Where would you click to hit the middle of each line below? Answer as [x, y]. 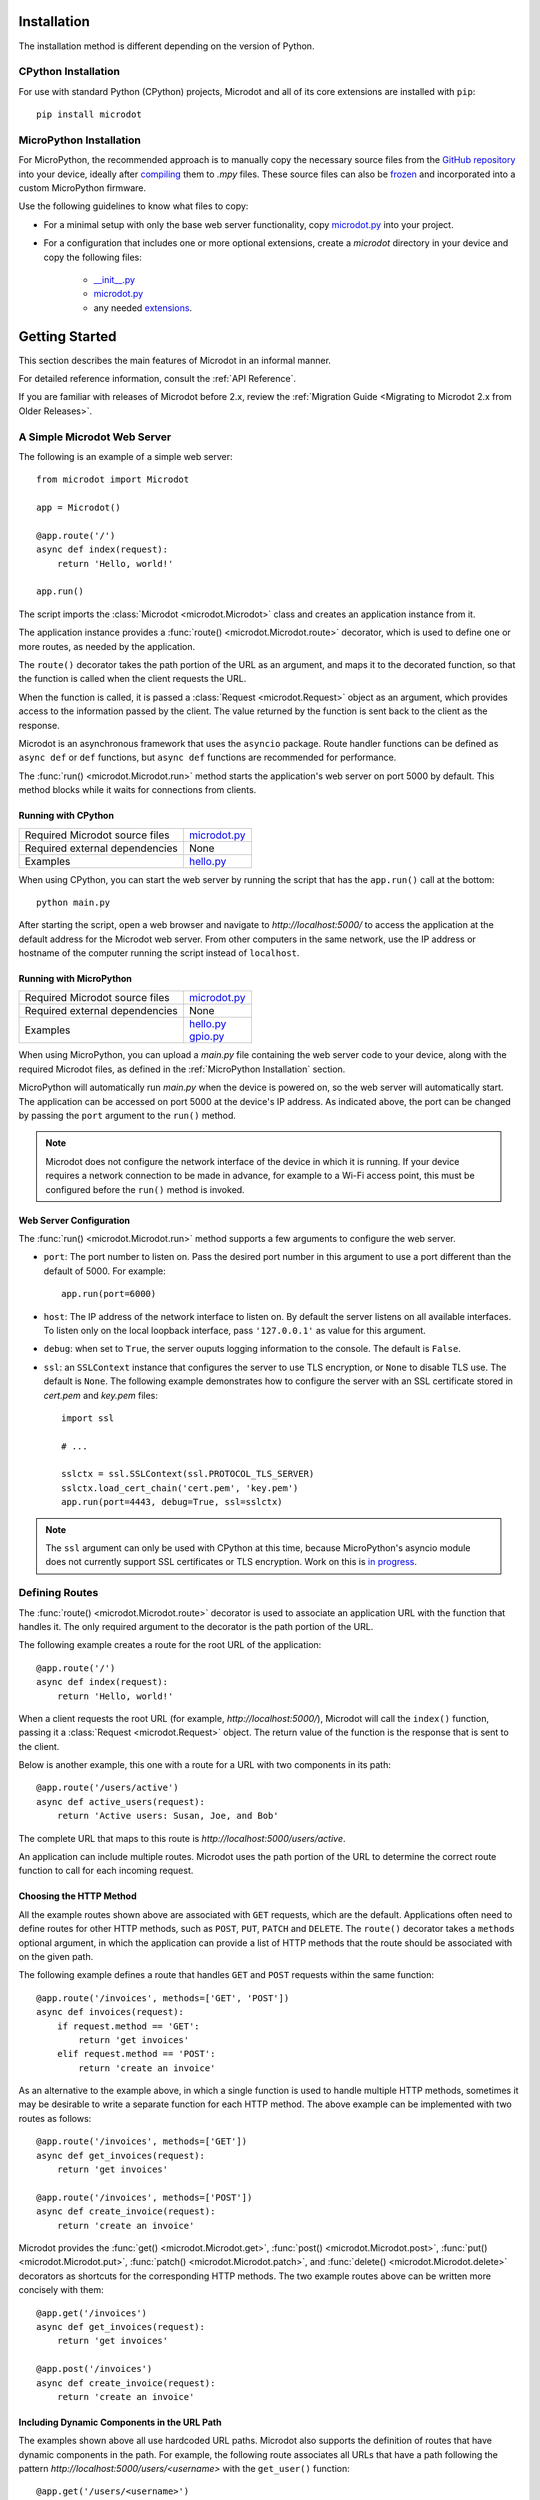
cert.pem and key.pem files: [101, 1395]
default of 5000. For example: [104, 1271]
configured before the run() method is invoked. [145, 1189]
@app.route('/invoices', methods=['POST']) [144, 2197]
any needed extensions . [143, 307]
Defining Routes [58, 1593]
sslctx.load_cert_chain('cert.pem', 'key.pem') [180, 1488]
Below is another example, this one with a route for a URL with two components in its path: [205, 1765]
